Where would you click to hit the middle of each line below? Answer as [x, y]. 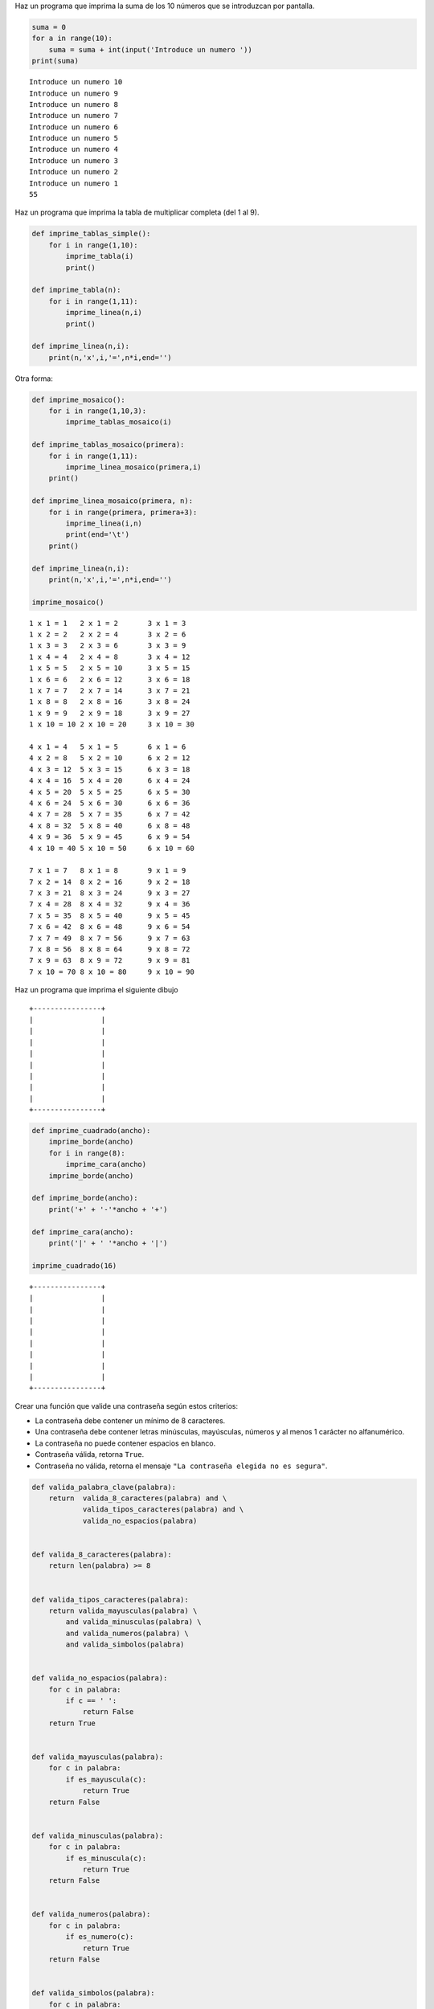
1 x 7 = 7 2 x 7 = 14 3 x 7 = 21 [110, 691]
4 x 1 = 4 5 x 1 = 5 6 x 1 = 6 [108, 747]
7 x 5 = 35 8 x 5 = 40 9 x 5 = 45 [110, 915]
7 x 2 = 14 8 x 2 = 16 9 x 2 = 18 [110, 882]
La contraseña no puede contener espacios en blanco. [125, 1443]
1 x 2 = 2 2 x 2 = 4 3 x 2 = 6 [108, 634]
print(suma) [55, 61]
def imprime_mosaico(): [79, 399]
